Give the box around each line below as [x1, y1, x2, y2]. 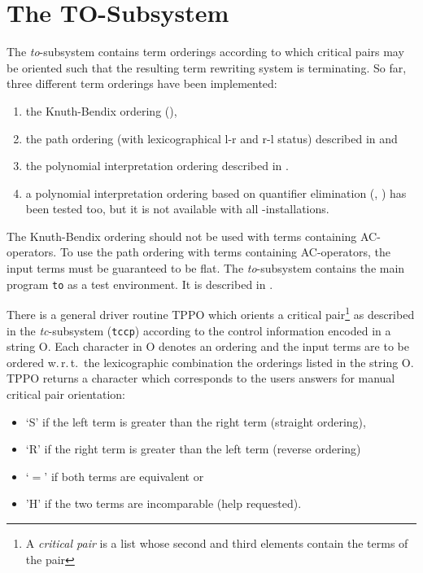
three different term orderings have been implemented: [7, 75, 277, 92]
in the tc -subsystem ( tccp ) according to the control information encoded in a [7, 321, 391, 339]
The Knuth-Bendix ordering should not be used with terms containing [7, 227, 357, 244]
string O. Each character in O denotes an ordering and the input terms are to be [7, 338, 409, 355]
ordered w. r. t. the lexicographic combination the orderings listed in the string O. [7, 353, 414, 370]
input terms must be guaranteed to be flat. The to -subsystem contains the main [7, 260, 405, 277]
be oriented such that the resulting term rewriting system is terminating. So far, [7, 59, 407, 76]
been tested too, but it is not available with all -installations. [25, 200, 329, 217]
